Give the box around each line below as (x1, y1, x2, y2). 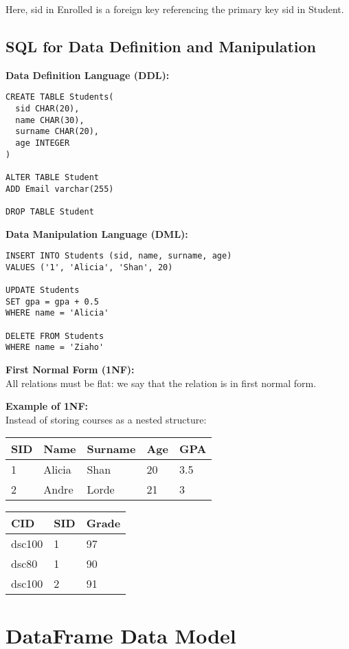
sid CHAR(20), (15, 104, 80, 114)
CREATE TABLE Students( (5, 92, 114, 102)
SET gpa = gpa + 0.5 (5, 296, 100, 307)
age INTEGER (15, 138, 70, 148)
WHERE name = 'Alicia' (5, 308, 109, 318)
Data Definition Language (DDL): (5, 67, 170, 82)
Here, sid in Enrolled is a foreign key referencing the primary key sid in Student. (5, 2, 344, 16)
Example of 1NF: (5, 399, 89, 413)
